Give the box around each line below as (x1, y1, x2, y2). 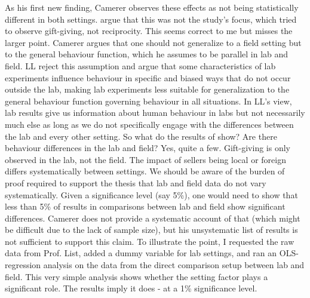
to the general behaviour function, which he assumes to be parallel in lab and (5, 48, 288, 60)
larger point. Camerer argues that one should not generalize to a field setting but (5, 36, 302, 48)
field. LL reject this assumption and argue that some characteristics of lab (5, 59, 276, 72)
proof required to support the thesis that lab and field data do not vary (5, 176, 266, 189)
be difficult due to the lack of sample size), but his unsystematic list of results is (5, 223, 298, 236)
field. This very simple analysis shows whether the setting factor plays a (5, 270, 268, 282)
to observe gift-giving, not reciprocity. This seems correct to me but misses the (5, 24, 293, 37)
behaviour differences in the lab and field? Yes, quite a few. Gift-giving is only (5, 142, 290, 154)
